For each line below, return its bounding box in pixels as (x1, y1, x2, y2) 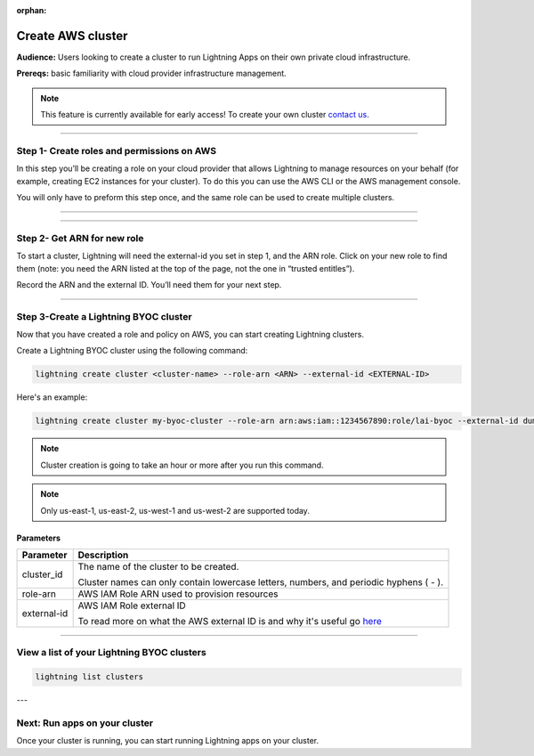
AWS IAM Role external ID (77, 599, 186, 612)
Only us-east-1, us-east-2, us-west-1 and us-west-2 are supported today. (40, 505, 311, 516)
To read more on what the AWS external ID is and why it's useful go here (77, 614, 382, 627)
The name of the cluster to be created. (77, 560, 239, 573)
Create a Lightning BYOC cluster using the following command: (16, 345, 248, 356)
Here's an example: (16, 392, 88, 402)
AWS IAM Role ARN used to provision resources (77, 588, 279, 600)
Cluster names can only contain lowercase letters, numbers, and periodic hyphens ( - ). (77, 575, 444, 588)
